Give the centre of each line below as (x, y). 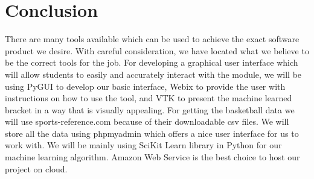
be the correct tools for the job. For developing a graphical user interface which (152, 62)
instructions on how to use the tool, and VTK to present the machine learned (149, 98)
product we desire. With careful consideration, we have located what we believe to (157, 50)
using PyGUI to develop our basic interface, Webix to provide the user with (145, 86)
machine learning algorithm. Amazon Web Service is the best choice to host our (152, 157)
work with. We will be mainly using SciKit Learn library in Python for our (143, 145)
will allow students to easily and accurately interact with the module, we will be (153, 74)
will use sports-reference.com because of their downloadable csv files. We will (147, 121)
